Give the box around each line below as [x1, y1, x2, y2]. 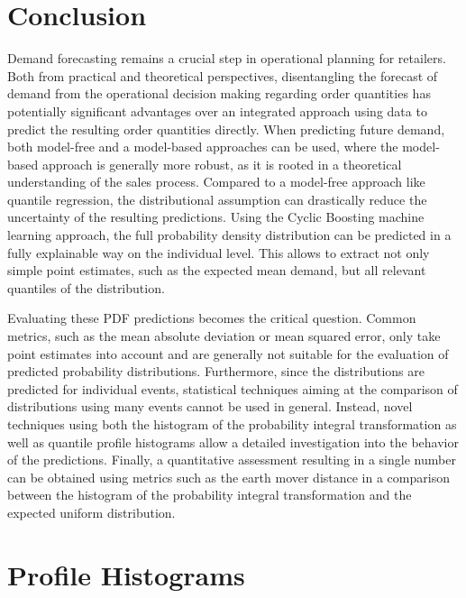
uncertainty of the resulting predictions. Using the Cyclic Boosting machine [7, 207, 425, 226]
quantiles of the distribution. [7, 278, 165, 297]
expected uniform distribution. [7, 502, 176, 521]
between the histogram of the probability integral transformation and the [7, 485, 412, 504]
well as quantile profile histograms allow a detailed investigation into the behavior [7, 432, 459, 451]
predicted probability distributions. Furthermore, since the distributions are [7, 362, 425, 381]
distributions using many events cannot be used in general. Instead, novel [7, 397, 413, 416]
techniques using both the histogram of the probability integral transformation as [7, 415, 457, 433]
